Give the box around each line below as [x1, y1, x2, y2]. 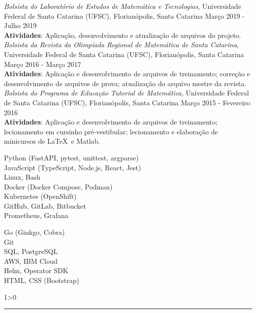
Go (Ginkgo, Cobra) [4, 227, 65, 237]
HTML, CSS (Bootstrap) [4, 275, 79, 285]
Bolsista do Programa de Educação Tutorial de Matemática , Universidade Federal [4, 88, 249, 98]
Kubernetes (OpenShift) [4, 191, 77, 201]
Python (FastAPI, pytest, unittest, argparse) [4, 152, 139, 162]
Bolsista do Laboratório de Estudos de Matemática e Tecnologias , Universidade [4, 1, 241, 11]
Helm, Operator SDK [4, 265, 68, 276]
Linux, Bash [4, 172, 40, 182]
